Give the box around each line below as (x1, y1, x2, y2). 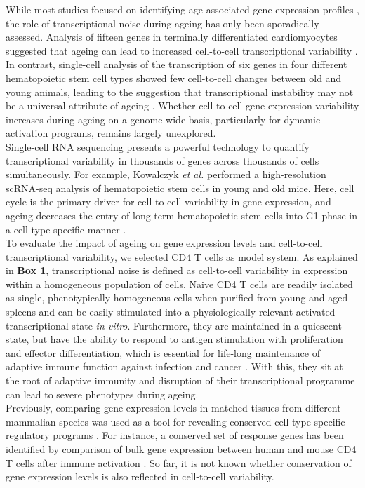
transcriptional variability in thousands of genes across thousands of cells (6, 153, 319, 168)
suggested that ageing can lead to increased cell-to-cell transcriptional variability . (6, 43, 358, 57)
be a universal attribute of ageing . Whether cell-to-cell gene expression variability (6, 98, 359, 113)
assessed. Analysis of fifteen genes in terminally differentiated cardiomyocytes (6, 29, 338, 44)
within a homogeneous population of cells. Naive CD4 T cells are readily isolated (6, 276, 353, 291)
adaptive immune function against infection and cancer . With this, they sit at (6, 359, 343, 374)
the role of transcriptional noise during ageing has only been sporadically (6, 15, 319, 30)
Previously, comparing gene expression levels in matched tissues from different (6, 400, 341, 415)
